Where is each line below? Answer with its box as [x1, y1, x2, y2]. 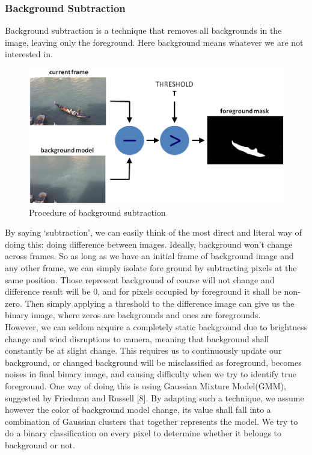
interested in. [5, 48, 53, 60]
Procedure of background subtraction [29, 206, 166, 218]
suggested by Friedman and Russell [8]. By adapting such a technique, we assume [5, 391, 304, 404]
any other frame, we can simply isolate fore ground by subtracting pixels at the [5, 262, 297, 274]
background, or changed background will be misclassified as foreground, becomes [5, 356, 302, 368]
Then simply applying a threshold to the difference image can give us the [25, 297, 295, 309]
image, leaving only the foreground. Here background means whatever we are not [5, 36, 304, 48]
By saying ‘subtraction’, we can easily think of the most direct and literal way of [5, 226, 302, 239]
